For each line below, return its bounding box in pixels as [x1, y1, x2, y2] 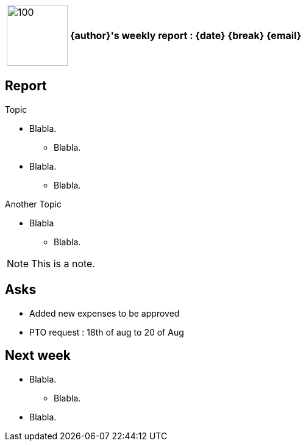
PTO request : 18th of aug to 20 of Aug [29, 326, 184, 337]
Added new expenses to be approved [29, 308, 180, 318]
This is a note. [31, 257, 96, 270]
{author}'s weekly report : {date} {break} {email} [70, 29, 302, 41]
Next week [5, 348, 71, 364]
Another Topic [5, 198, 62, 209]
